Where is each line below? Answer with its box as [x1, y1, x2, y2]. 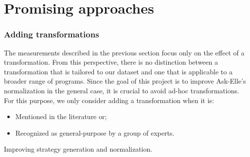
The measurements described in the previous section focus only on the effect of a [4, 47, 245, 57]
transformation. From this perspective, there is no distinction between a [4, 57, 218, 67]
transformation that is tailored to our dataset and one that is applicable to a [4, 66, 232, 76]
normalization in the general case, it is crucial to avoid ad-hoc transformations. [4, 85, 239, 95]
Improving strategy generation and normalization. [4, 144, 153, 154]
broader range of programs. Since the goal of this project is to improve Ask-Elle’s [4, 76, 246, 86]
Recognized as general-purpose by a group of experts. [15, 127, 175, 138]
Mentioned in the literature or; [15, 111, 107, 122]
